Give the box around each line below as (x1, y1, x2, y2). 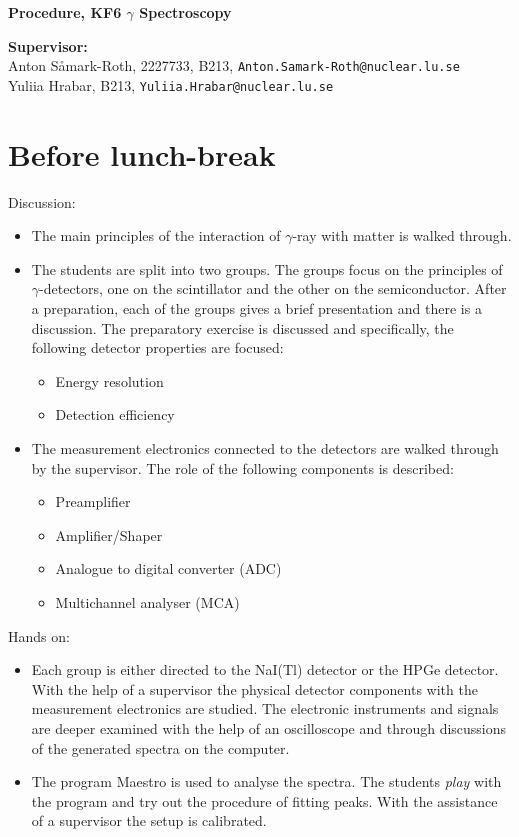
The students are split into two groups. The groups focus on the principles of (31, 258, 503, 279)
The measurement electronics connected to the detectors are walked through (31, 437, 499, 458)
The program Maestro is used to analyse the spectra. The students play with (31, 771, 502, 792)
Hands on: (8, 625, 70, 646)
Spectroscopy (139, 2, 232, 22)
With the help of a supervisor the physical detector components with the (31, 678, 478, 699)
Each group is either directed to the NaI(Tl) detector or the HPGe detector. (31, 659, 499, 680)
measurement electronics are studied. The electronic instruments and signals (31, 698, 499, 719)
